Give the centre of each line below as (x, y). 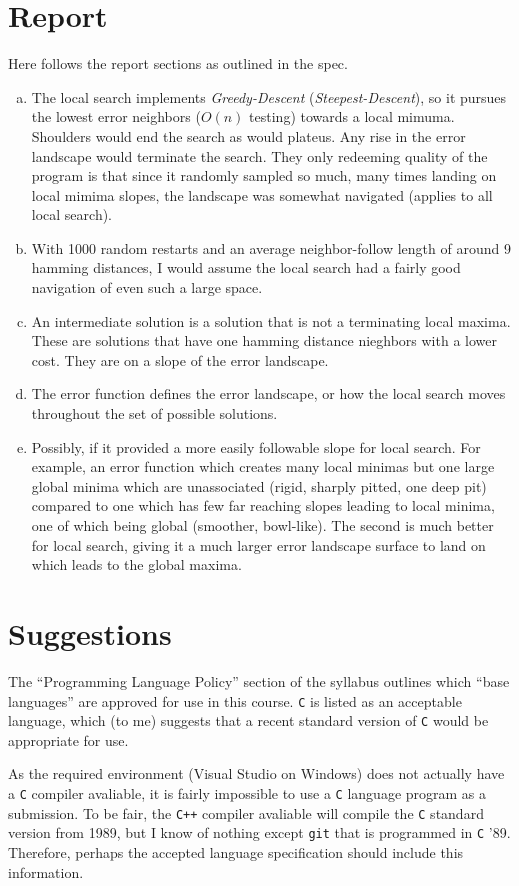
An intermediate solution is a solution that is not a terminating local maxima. (271, 320)
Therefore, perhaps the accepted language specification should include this (236, 851)
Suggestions (90, 632)
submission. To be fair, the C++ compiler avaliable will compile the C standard (246, 812)
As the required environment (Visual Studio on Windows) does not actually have (256, 773)
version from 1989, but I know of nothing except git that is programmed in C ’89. (259, 832)
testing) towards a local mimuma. (352, 116)
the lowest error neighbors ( (116, 116)
